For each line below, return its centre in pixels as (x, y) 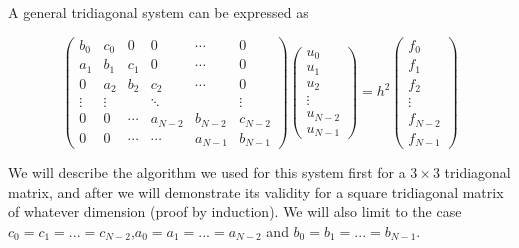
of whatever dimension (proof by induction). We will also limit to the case (235, 211)
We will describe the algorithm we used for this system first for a (207, 172)
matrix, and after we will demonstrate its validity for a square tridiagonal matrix (256, 191)
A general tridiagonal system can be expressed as (158, 12)
